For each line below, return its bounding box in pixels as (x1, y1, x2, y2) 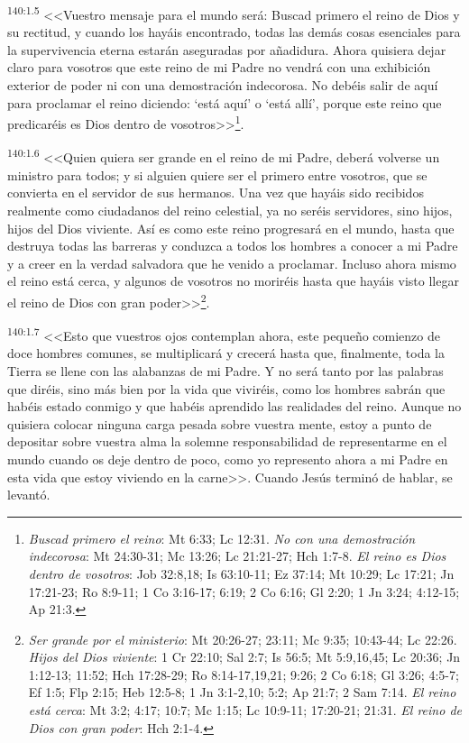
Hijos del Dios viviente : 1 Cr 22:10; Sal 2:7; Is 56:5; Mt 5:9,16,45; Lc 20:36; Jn (28, 647, 461, 666)
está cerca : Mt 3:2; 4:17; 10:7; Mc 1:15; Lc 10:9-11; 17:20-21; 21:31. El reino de (28, 701, 462, 720)
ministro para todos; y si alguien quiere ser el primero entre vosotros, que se (7, 165, 428, 184)
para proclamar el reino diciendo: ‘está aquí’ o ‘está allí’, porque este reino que (7, 93, 442, 112)
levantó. (7, 485, 51, 504)
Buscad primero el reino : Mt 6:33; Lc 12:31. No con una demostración (28, 528, 416, 547)
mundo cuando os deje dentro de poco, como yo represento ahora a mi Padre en (7, 449, 448, 468)
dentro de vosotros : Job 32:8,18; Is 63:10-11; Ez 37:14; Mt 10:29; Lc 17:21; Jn (28, 564, 455, 582)
